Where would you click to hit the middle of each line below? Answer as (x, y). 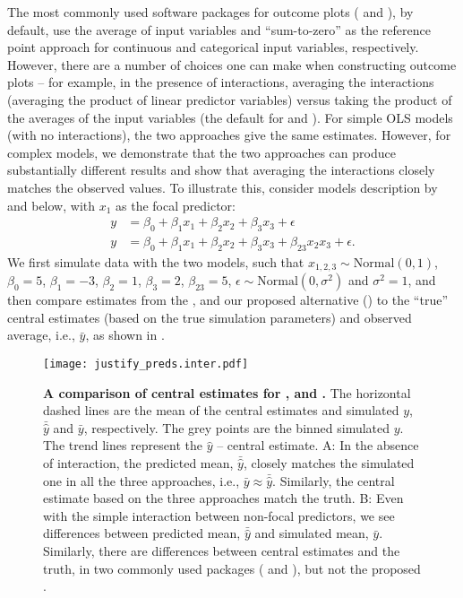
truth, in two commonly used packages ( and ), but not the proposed (232, 568)
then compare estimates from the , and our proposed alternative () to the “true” (228, 300)
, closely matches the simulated (329, 463)
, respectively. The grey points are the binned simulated (237, 427)
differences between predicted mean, (142, 533)
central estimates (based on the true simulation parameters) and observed (210, 317)
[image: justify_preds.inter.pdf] (146, 364)
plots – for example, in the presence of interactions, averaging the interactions (221, 82)
